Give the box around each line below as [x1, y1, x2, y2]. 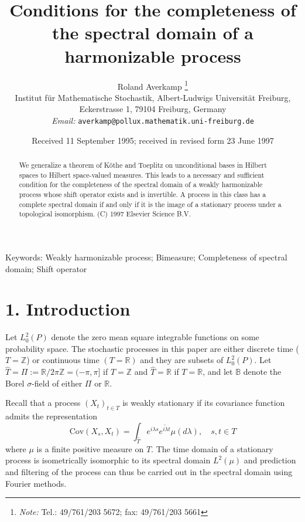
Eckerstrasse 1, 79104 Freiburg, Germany [79, 103, 227, 115]
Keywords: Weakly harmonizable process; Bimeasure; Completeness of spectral [5, 250, 287, 263]
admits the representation [5, 410, 97, 422]
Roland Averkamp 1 [117, 78, 189, 92]
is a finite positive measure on [36, 442, 144, 455]
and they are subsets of [140, 354, 224, 366]
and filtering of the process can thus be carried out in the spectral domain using [5, 466, 293, 478]
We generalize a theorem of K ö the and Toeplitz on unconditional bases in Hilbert [19, 160, 267, 170]
